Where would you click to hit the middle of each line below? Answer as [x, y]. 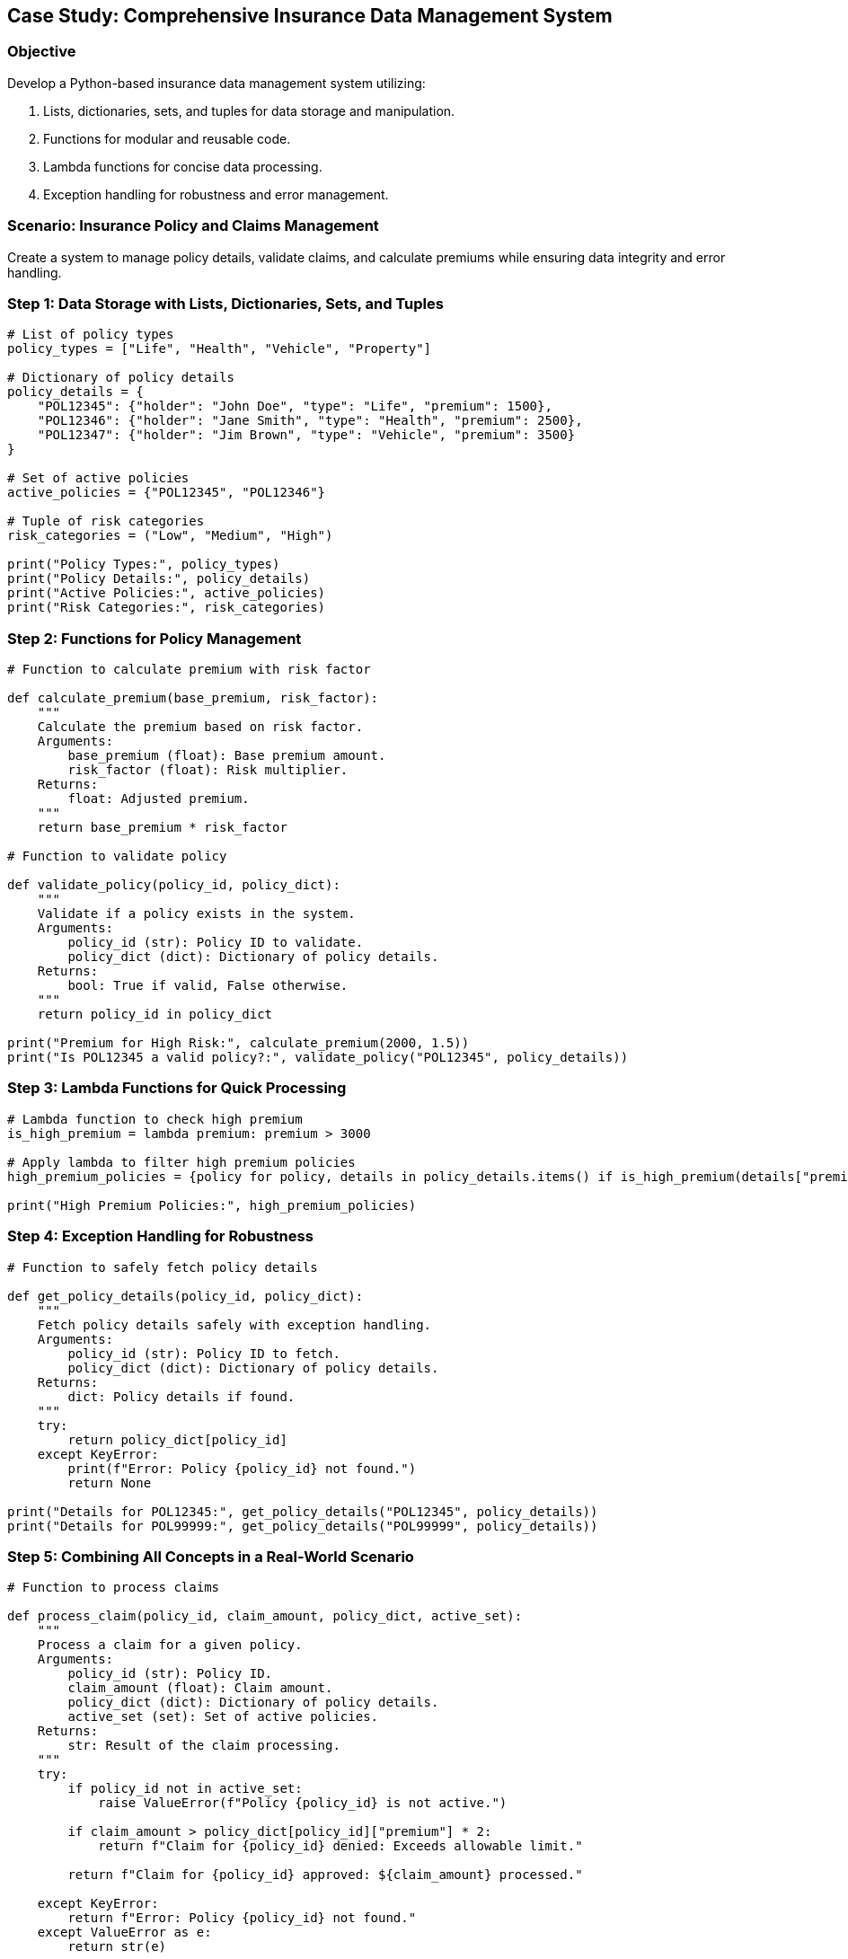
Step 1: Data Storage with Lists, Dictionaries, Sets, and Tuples [225, 303]
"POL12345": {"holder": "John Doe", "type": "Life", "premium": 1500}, [295, 406]
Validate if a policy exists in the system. [196, 914]
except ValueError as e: [124, 1933]
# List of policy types [91, 335]
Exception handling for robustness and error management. [216, 194]
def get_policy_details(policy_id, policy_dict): [185, 1296]
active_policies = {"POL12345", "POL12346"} [167, 493]
